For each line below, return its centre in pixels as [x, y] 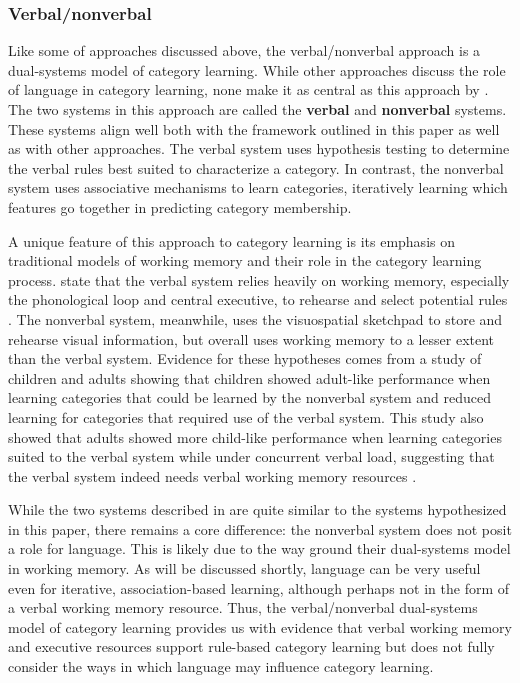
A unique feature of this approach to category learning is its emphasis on [231, 240]
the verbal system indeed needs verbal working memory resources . [212, 475]
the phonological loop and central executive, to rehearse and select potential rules [258, 299]
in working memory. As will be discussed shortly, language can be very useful [244, 568]
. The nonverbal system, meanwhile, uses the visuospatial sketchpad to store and [255, 318]
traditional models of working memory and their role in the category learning [245, 260]
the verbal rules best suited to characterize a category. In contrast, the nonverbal [256, 167]
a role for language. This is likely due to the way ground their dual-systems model [259, 548]
